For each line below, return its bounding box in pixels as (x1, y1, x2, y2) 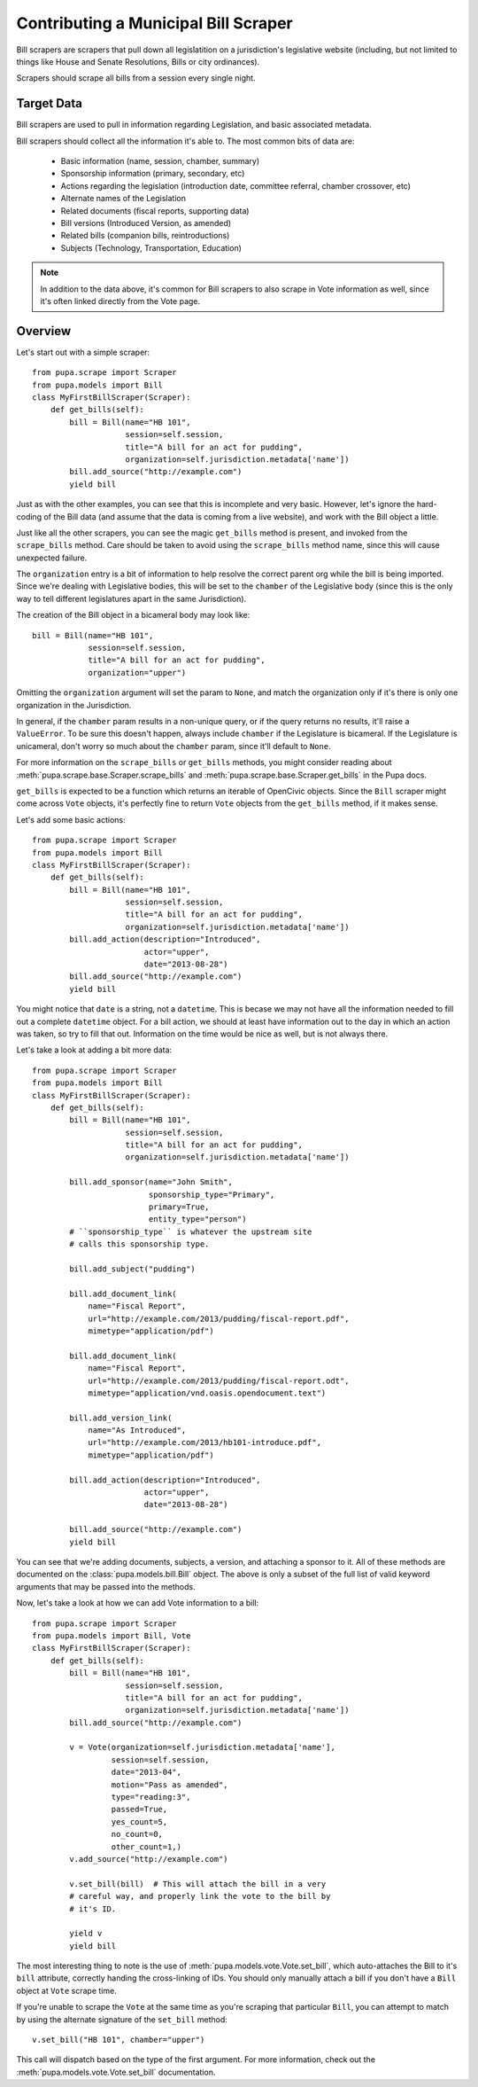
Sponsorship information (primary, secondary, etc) (60, 168, 245, 179)
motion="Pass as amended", (111, 1779, 229, 1790)
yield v (69, 1928, 103, 1939)
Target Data (16, 96, 83, 111)
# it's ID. (69, 1903, 117, 1914)
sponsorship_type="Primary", (148, 1189, 275, 1200)
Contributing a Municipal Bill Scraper (16, 13, 293, 33)
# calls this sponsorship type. (69, 1239, 210, 1249)
